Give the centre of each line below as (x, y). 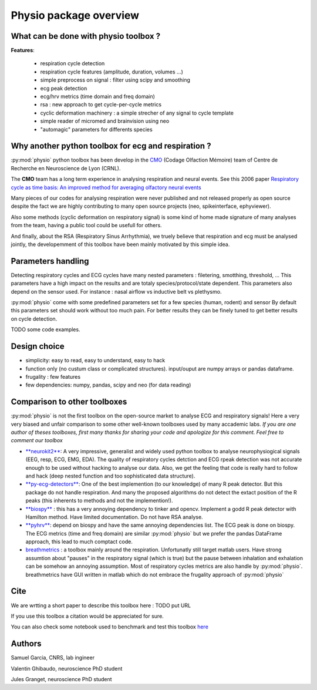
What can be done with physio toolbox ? (86, 36)
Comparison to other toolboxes (69, 402)
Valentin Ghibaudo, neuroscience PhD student (67, 668)
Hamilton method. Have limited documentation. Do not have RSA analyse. (114, 517)
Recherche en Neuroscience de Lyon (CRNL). (66, 168)
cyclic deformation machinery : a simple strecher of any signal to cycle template (137, 113)
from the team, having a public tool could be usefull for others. (86, 225)
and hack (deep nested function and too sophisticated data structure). (110, 476)
